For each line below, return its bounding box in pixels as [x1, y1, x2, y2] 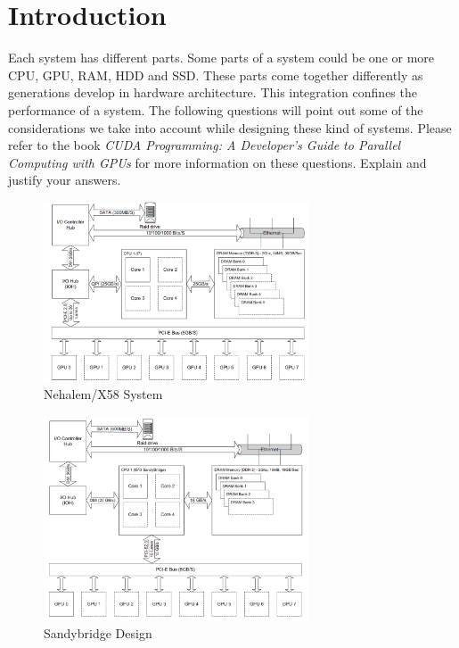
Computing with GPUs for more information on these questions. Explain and [8, 153, 427, 171]
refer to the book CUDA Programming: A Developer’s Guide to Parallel [8, 136, 401, 154]
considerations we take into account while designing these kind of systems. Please [8, 118, 452, 137]
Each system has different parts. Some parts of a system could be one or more [8, 48, 435, 67]
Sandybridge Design [44, 623, 152, 642]
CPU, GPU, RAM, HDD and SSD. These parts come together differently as [8, 65, 423, 84]
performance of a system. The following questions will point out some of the [8, 100, 423, 119]
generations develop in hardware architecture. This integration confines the [8, 83, 417, 102]
